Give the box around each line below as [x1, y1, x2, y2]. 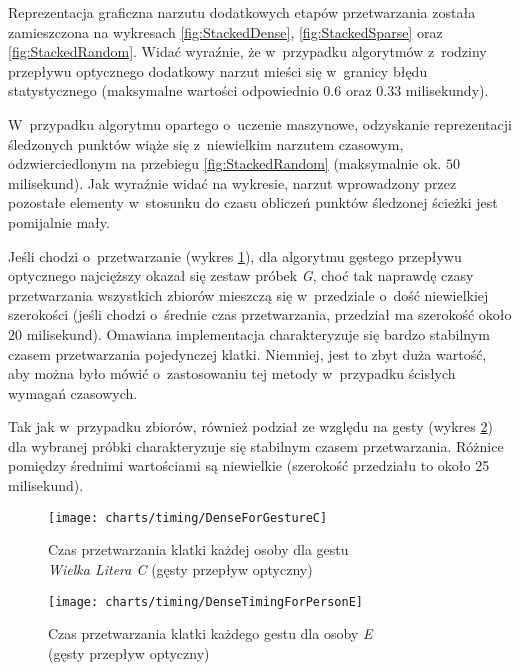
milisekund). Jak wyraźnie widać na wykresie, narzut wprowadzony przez [8, 172, 457, 193]
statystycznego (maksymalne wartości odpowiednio [8, 80, 319, 101]
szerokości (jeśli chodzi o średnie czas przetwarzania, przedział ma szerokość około [8, 304, 512, 325]
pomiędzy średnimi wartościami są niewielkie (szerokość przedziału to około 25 [8, 455, 490, 476]
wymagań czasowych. [8, 382, 138, 403]
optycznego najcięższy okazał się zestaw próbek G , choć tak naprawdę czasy [8, 265, 474, 286]
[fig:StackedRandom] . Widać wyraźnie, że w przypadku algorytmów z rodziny [8, 41, 487, 62]
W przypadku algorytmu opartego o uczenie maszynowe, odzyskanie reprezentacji [8, 113, 512, 134]
